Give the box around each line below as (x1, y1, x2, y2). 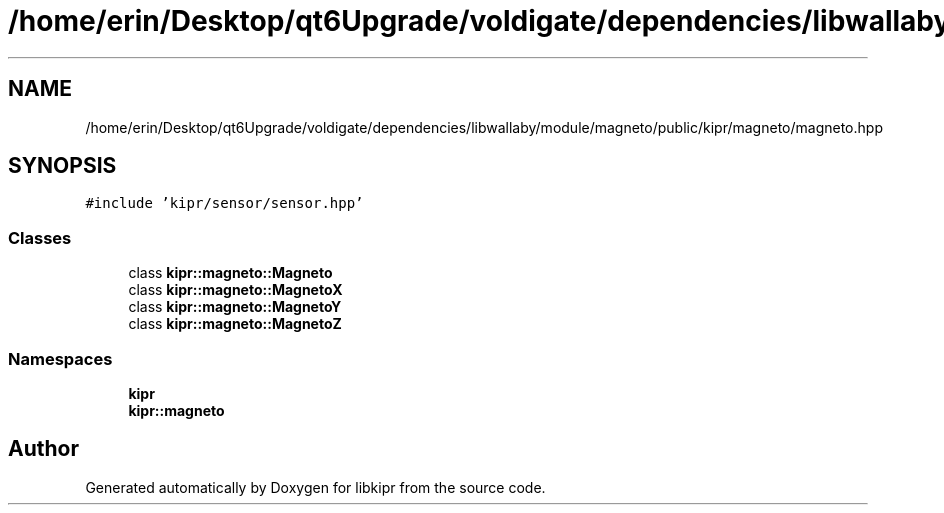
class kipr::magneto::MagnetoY (128, 298, 342, 316)
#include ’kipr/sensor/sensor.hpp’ (85, 195, 364, 212)
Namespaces (8, 348, 113, 369)
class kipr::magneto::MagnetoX (128, 281, 343, 299)
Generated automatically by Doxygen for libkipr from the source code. (85, 478, 546, 496)
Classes (8, 227, 72, 248)
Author (8, 436, 79, 462)
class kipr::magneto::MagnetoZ (128, 315, 342, 333)
